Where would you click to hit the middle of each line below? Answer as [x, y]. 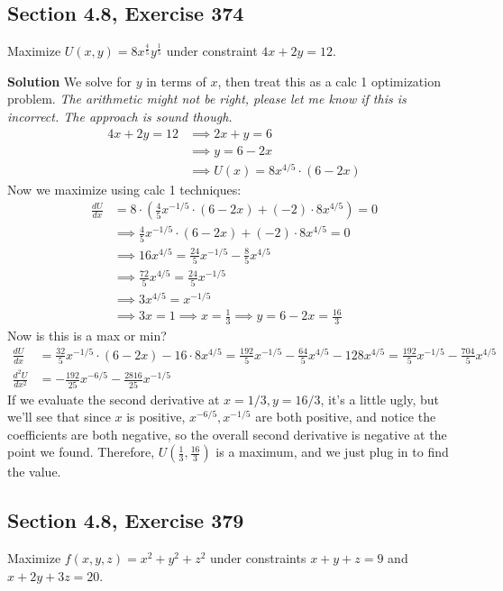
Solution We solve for [69, 81]
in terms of [176, 81]
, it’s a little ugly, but [380, 399]
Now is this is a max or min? [87, 336]
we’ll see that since [59, 417]
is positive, [156, 417]
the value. [34, 472]
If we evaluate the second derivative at [114, 399]
